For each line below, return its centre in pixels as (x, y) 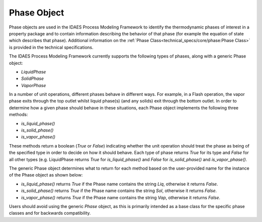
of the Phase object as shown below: (46, 175)
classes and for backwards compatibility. (50, 213)
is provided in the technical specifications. (51, 47)
